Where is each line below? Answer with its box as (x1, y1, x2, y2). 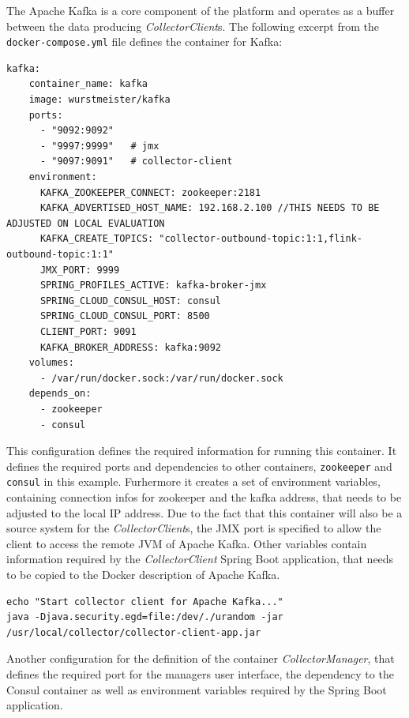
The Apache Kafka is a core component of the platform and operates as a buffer (6, 2, 395, 18)
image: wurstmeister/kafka (28, 94, 171, 106)
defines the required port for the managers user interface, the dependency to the (6, 665, 394, 682)
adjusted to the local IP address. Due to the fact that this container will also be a (6, 504, 403, 521)
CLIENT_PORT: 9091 (39, 325, 137, 337)
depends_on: (28, 388, 92, 400)
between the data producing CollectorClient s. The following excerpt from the (6, 17, 379, 34)
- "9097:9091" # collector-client (39, 156, 233, 167)
